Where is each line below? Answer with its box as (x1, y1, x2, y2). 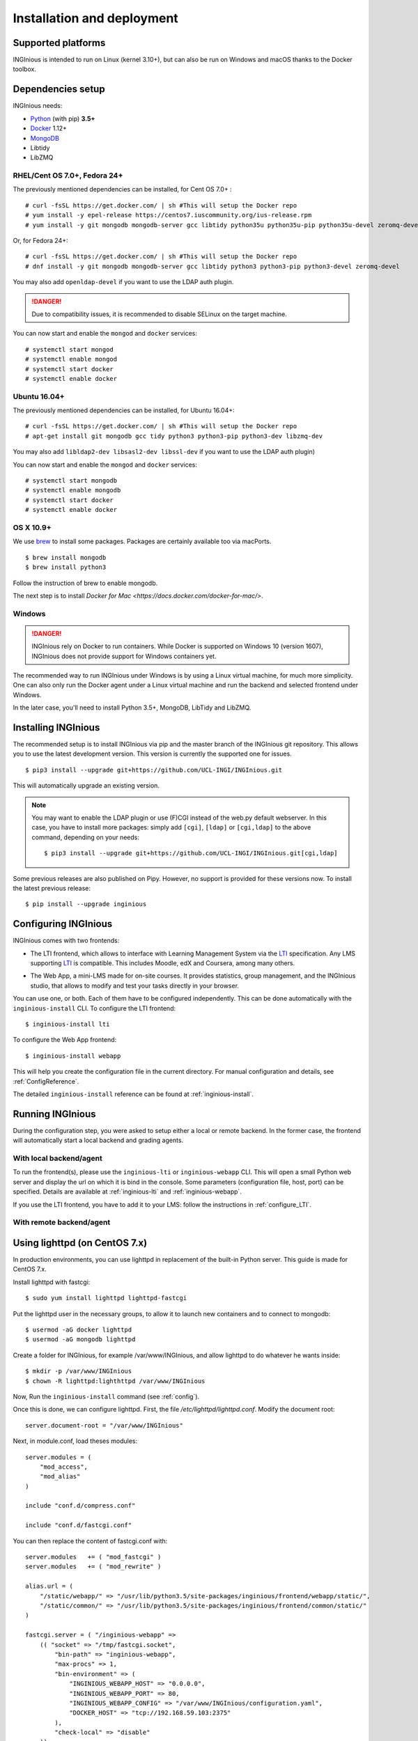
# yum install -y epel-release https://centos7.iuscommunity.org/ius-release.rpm (25, 211, 312, 219)
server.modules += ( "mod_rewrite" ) (25, 1563, 162, 1570)
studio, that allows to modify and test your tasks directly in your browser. (30, 981, 240, 990)
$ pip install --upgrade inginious (25, 900, 147, 908)
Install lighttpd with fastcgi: (13, 1278, 91, 1286)
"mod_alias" (39, 1473, 81, 1481)
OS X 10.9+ (13, 522, 52, 532)
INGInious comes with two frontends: (13, 937, 120, 945)
